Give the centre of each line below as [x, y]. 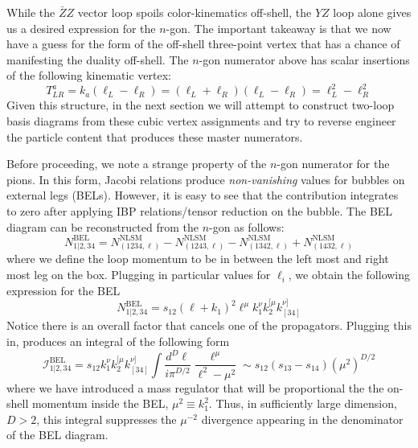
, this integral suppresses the [107, 419]
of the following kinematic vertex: [89, 75]
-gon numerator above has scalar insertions [304, 59]
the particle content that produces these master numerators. [155, 136]
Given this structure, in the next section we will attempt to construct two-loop [201, 105]
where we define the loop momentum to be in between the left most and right [198, 259]
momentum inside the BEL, [100, 403]
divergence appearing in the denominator [302, 419]
